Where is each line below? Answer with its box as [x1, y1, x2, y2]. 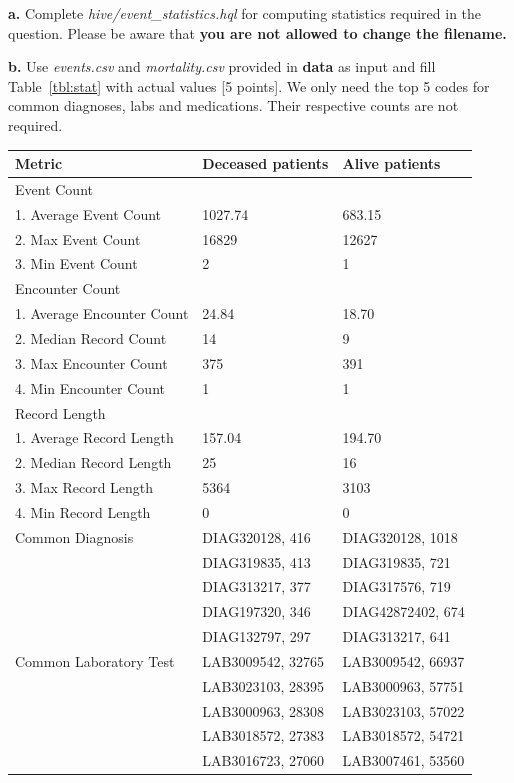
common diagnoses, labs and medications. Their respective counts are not [8, 95, 459, 116]
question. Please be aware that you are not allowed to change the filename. [8, 22, 507, 43]
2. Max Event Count [15, 228, 141, 249]
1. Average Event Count [15, 203, 162, 224]
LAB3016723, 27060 [202, 750, 325, 771]
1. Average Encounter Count [15, 303, 189, 324]
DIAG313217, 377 [202, 576, 311, 597]
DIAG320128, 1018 [342, 526, 458, 547]
